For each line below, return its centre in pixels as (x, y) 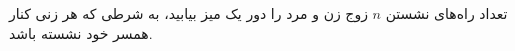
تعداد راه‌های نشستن (446, 13)
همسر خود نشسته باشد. (81, 32)
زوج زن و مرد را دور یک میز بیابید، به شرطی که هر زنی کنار (188, 13)
